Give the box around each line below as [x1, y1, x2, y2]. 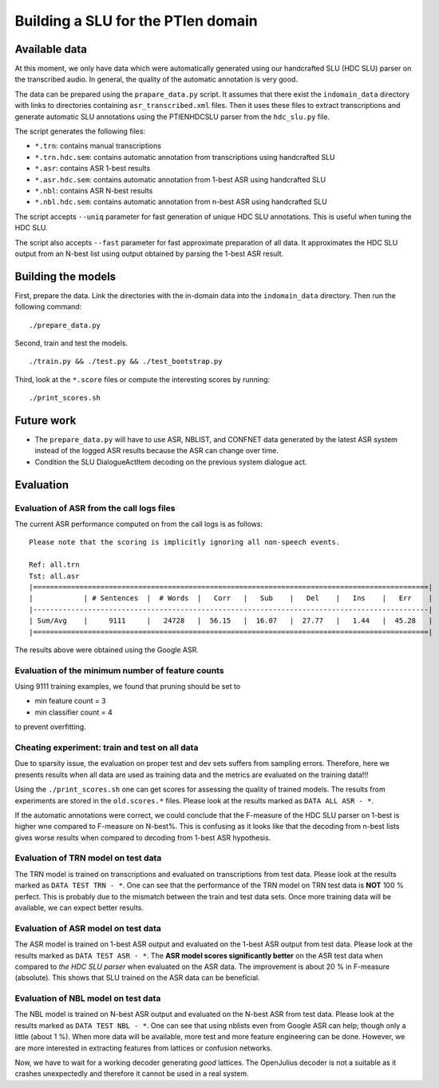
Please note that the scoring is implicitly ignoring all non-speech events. [29, 538, 341, 547]
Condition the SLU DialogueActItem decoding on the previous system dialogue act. [34, 456, 307, 467]
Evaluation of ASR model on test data [14, 923, 161, 934]
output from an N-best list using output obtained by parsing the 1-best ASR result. [14, 249, 284, 258]
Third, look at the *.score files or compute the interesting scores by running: [14, 374, 271, 384]
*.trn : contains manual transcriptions [34, 141, 161, 151]
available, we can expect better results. [14, 903, 144, 913]
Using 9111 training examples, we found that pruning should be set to [14, 682, 241, 691]
